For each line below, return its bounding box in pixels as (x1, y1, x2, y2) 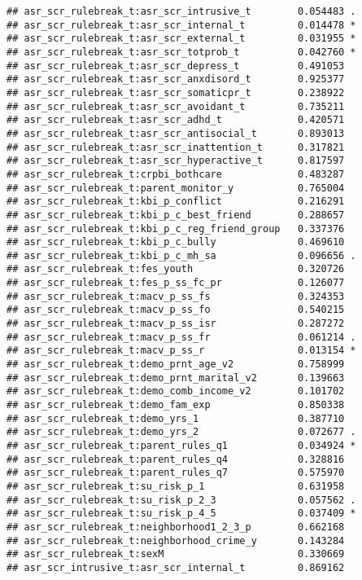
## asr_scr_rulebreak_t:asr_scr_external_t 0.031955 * (7, 33, 356, 45)
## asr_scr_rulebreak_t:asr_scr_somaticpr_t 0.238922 (7, 86, 345, 99)
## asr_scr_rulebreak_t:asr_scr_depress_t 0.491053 (7, 59, 345, 72)
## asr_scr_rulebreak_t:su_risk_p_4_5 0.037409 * (7, 507, 356, 520)
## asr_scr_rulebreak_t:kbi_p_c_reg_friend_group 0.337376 (7, 222, 345, 235)
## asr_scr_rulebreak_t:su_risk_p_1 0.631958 (7, 480, 345, 492)
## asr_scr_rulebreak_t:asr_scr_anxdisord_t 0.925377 (7, 73, 345, 86)
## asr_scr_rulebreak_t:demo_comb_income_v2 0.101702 (7, 385, 345, 398)
